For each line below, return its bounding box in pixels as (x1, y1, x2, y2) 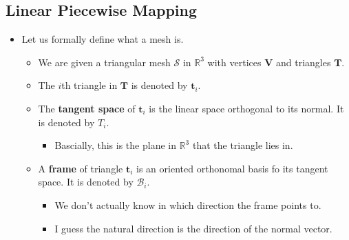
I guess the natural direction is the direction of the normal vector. (54, 221, 332, 235)
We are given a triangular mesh (38, 54, 171, 69)
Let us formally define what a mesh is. (21, 32, 184, 46)
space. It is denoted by (38, 174, 134, 189)
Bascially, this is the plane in (54, 138, 176, 152)
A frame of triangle (38, 161, 123, 175)
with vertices (207, 54, 262, 69)
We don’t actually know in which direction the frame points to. (54, 197, 321, 212)
